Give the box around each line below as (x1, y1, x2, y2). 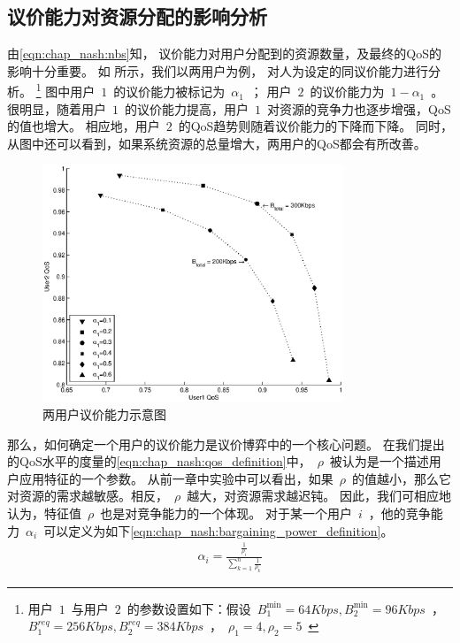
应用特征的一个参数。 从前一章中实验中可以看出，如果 (19, 469, 333, 487)
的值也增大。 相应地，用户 (7, 117, 160, 135)
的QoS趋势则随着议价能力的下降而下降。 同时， (178, 117, 454, 135)
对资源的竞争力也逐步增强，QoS (266, 99, 451, 118)
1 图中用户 (35, 80, 96, 101)
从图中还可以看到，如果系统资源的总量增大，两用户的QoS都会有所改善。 (7, 134, 426, 152)
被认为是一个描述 (329, 452, 429, 471)
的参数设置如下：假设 (126, 599, 251, 617)
